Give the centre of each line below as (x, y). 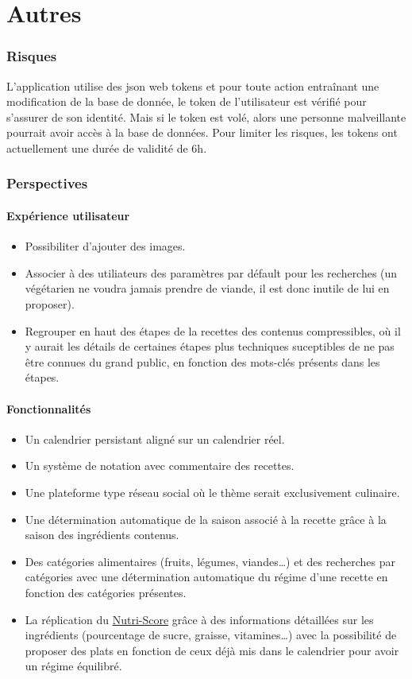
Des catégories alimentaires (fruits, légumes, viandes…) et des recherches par (210, 561)
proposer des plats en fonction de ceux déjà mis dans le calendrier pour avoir (212, 650)
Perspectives (47, 183)
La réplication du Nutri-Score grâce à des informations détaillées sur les (199, 619)
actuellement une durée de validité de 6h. (107, 147)
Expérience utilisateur (68, 215)
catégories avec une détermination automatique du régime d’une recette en (206, 577)
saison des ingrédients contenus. (102, 535)
